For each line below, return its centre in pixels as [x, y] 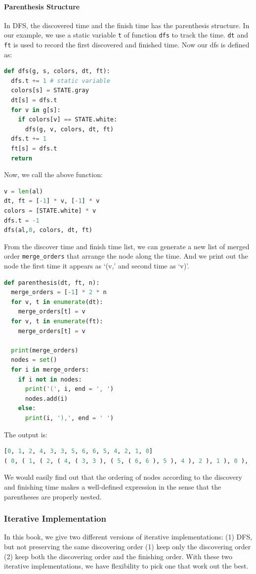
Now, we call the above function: [53, 174]
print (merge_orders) [45, 350]
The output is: [26, 434]
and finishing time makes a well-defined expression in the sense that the [113, 486]
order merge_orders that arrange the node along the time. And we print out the [126, 256]
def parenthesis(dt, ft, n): [52, 283]
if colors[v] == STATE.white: [68, 120]
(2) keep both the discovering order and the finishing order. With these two [118, 556]
